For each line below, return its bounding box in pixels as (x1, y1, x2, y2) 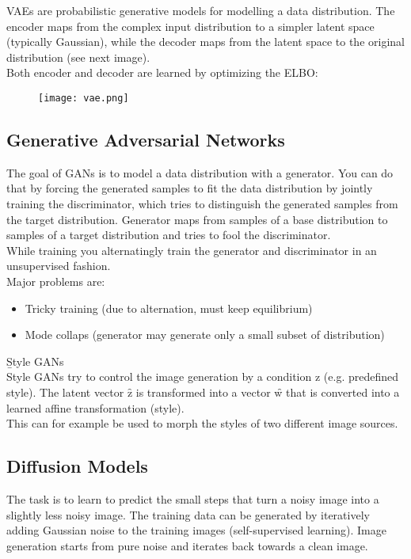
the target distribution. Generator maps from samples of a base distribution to (6, 211, 388, 227)
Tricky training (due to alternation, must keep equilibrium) (25, 299, 313, 316)
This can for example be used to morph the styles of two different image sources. (6, 415, 398, 432)
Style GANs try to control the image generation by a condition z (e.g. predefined (6, 368, 398, 385)
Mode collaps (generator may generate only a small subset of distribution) (25, 326, 385, 343)
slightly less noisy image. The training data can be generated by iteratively (6, 506, 370, 523)
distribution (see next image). (6, 48, 150, 65)
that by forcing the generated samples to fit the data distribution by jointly (6, 180, 373, 196)
